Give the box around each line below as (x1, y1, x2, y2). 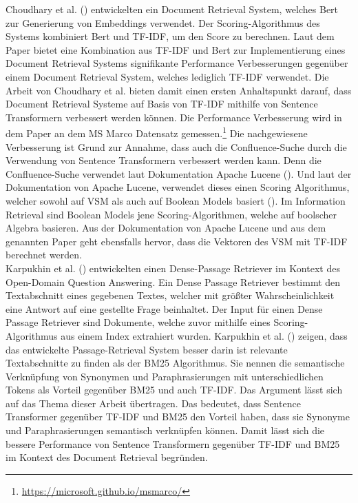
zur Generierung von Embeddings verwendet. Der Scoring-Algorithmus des (6, 15, 320, 30)
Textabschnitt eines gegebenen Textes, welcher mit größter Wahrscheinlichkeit (6, 288, 335, 302)
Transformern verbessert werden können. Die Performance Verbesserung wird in (6, 110, 342, 124)
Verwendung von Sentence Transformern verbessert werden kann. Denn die (6, 153, 322, 167)
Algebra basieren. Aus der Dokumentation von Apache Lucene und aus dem (6, 220, 326, 235)
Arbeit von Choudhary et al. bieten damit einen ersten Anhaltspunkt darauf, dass (6, 83, 352, 97)
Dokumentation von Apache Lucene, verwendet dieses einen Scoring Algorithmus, (6, 180, 350, 194)
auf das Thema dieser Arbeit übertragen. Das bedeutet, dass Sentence (6, 396, 301, 410)
